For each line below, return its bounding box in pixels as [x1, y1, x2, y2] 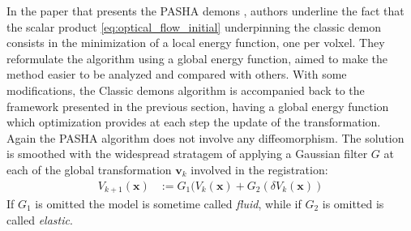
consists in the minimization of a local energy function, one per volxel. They [6, 34, 385, 51]
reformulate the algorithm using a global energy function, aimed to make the [6, 49, 388, 66]
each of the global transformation [6, 160, 172, 178]
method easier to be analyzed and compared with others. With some [6, 66, 347, 83]
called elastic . [6, 211, 73, 228]
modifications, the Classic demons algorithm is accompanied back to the [6, 81, 365, 98]
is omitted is [322, 195, 384, 212]
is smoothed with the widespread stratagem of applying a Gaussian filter [6, 145, 368, 162]
